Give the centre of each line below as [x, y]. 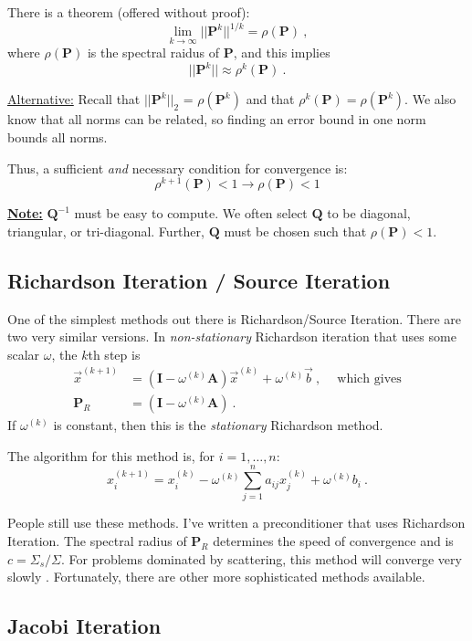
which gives [369, 379]
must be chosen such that [295, 231]
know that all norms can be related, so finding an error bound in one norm [217, 119]
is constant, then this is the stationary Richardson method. [218, 425]
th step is [114, 354]
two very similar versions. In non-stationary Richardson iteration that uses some [232, 336]
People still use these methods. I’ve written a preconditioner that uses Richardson [236, 523]
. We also [430, 99]
